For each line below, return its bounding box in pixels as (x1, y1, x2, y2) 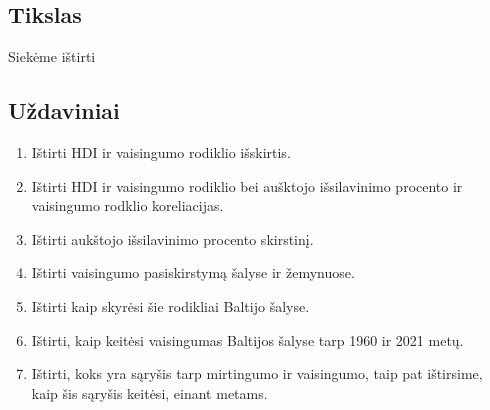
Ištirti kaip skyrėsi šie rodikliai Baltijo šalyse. (31, 295, 310, 316)
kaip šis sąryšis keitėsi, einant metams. (31, 382, 268, 403)
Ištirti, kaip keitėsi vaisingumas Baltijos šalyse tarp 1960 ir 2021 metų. (31, 329, 464, 350)
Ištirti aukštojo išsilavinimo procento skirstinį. (31, 228, 314, 249)
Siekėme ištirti (8, 46, 96, 67)
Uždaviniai (8, 95, 120, 126)
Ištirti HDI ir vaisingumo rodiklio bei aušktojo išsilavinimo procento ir (31, 175, 463, 196)
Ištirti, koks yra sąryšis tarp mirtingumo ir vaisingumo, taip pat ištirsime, (31, 363, 483, 384)
